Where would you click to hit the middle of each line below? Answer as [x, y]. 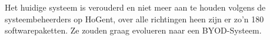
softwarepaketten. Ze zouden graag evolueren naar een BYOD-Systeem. [133, 30]
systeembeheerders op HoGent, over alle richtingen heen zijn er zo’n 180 [134, 19]
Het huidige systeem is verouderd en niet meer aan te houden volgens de [135, 7]
